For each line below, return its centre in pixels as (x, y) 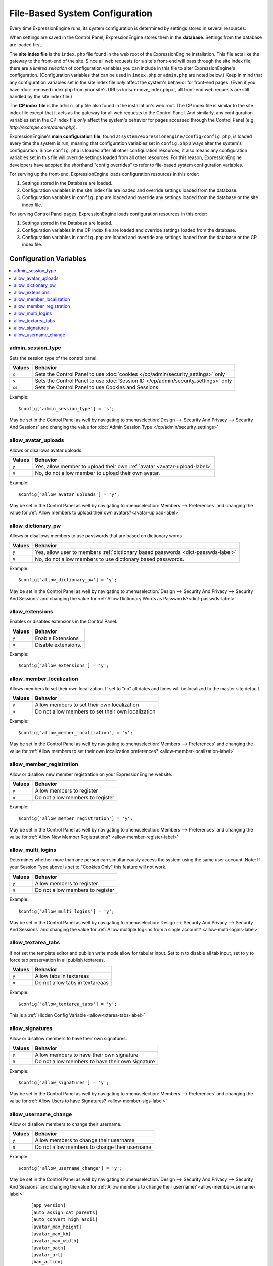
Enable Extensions (57, 638)
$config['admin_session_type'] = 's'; (66, 408)
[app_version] (48, 1205)
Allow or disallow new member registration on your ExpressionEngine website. (91, 774)
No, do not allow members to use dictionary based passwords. (110, 559)
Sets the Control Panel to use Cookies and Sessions (97, 387)
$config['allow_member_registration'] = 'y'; (76, 818)
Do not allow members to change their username (93, 1147)
